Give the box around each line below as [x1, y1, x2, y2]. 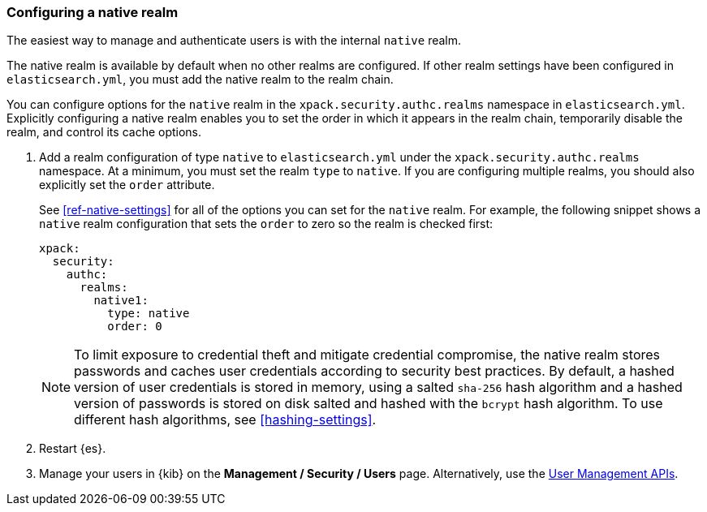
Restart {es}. [39, 441, 106, 456]
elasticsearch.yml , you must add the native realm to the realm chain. [6, 72, 394, 87]
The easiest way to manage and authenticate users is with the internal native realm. [6, 33, 462, 48]
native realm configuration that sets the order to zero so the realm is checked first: [39, 217, 494, 231]
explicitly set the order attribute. [39, 178, 215, 192]
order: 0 [107, 320, 162, 333]
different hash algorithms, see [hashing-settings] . [74, 411, 377, 428]
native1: [93, 294, 149, 308]
